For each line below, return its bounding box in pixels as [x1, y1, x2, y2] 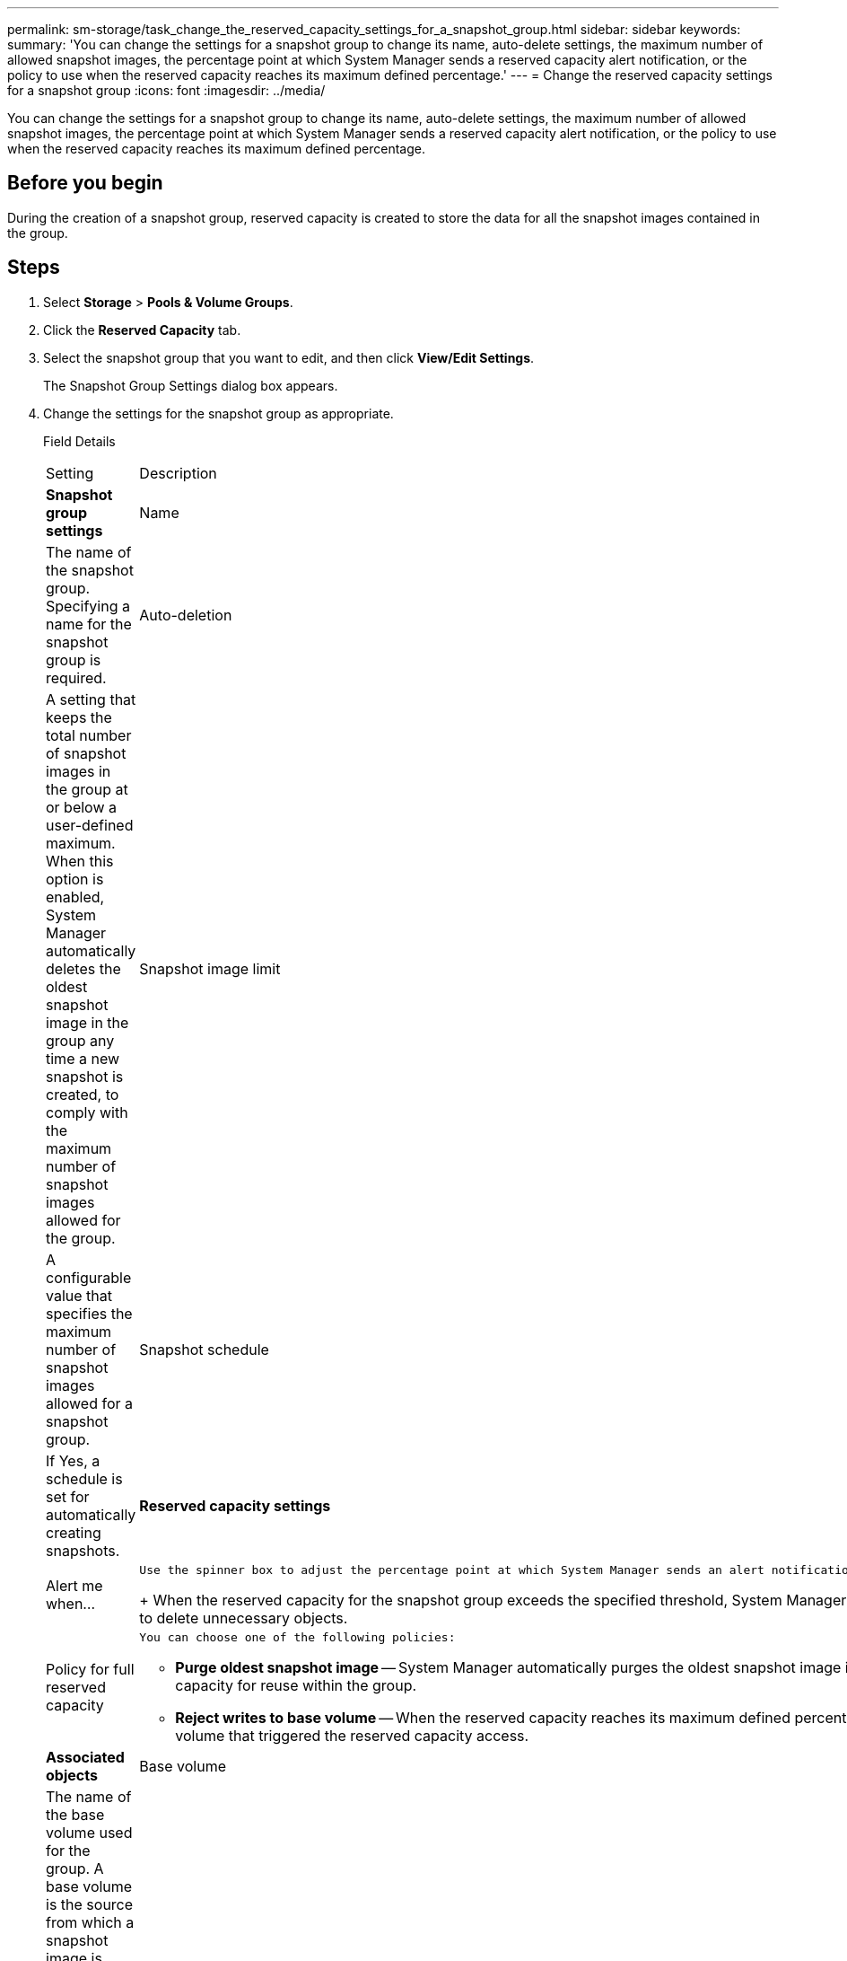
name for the [46, 614, 132, 633]
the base [46, 1805, 105, 1824]
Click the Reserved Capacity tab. [43, 321, 241, 338]
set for [46, 1487, 90, 1506]
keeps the [46, 708, 112, 726]
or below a [46, 797, 117, 816]
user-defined [46, 815, 134, 834]
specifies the [46, 1304, 133, 1323]
